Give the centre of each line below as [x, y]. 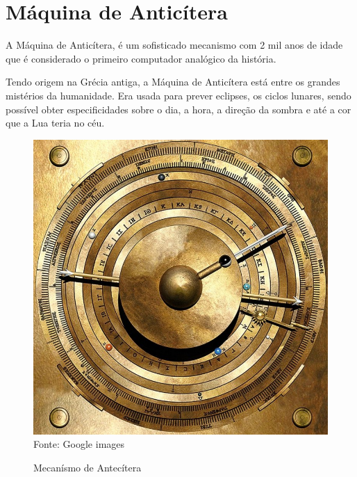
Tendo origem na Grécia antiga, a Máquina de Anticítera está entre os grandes [173, 82]
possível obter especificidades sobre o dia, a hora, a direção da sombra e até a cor [178, 109]
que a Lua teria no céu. [55, 123]
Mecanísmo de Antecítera [88, 467]
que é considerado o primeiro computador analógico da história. [141, 58]
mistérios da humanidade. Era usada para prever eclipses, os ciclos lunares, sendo [178, 95]
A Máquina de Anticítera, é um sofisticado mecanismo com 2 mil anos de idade [174, 45]
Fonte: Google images [79, 444]
